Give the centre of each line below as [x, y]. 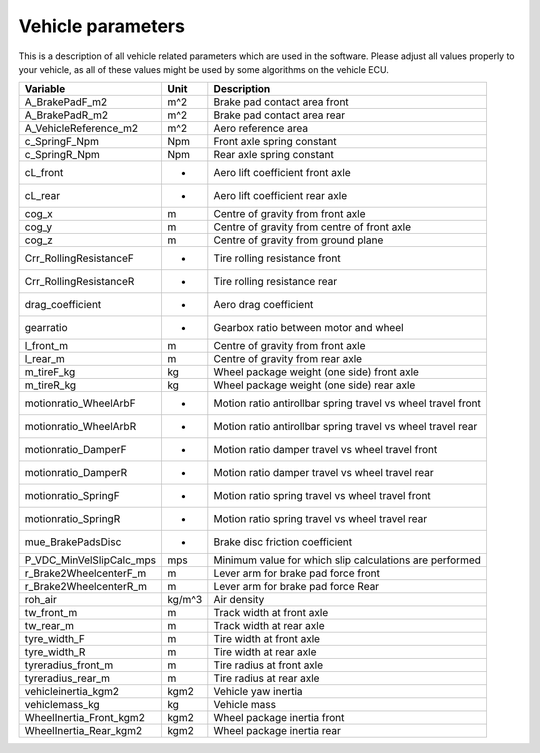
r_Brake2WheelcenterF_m [85, 573]
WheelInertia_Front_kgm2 [84, 718]
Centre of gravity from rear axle [288, 359]
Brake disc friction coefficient [283, 542]
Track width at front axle [271, 613]
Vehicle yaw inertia [258, 692]
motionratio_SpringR [72, 519]
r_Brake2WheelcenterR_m [86, 587]
